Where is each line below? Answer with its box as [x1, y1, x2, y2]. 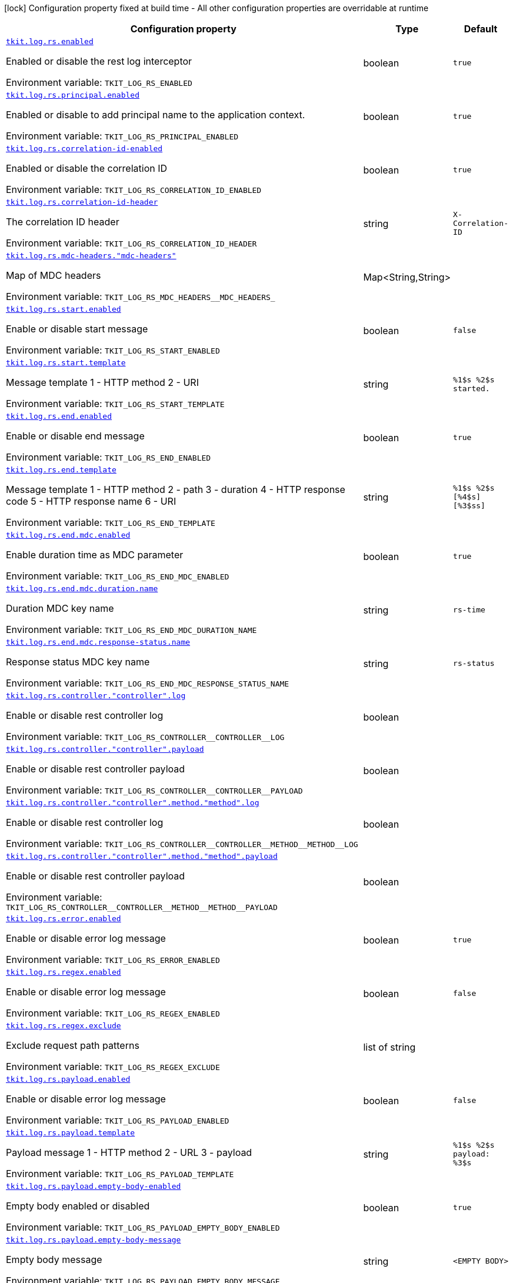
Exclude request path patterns [6, 1039, 139, 1051]
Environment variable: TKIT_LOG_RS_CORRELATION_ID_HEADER [6, 237, 257, 249]
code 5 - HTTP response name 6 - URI [6, 495, 176, 507]
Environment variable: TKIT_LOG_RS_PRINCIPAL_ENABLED [6, 130, 239, 142]
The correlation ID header [6, 216, 119, 228]
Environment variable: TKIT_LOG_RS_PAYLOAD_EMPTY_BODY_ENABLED [6, 1221, 280, 1233]
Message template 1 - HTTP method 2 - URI [6, 376, 199, 388]
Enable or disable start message [6, 323, 148, 335]
